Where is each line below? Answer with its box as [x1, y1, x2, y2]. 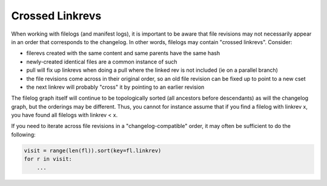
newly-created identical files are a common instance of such [26, 58, 178, 65]
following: [11, 130, 36, 138]
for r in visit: [24, 156, 73, 162]
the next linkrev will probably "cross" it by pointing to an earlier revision [26, 83, 205, 91]
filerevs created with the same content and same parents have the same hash [26, 50, 220, 57]
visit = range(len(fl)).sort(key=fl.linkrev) [24, 147, 162, 154]
